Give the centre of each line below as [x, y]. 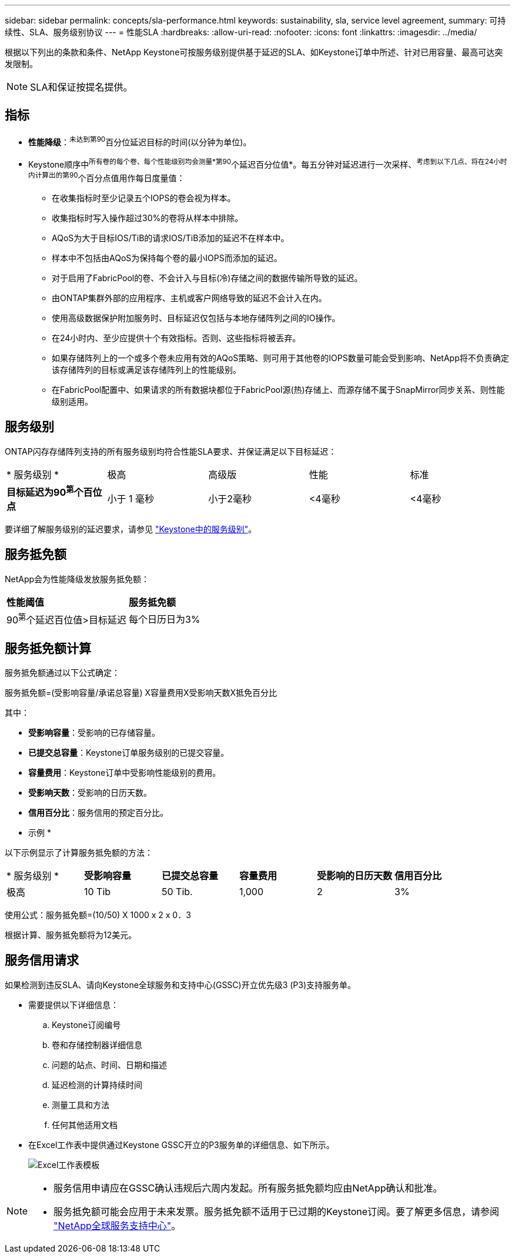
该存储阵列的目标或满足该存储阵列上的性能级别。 [146, 369]
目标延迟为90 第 [40, 491]
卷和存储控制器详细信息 [97, 1045]
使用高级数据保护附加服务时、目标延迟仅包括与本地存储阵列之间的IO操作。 [196, 318]
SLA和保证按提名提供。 [81, 87]
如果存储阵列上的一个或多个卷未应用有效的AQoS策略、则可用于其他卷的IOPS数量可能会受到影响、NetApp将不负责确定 [280, 358]
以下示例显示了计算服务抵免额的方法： [79, 852]
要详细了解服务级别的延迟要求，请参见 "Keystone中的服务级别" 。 [131, 529]
